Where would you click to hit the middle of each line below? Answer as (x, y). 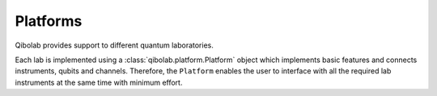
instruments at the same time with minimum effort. (99, 82)
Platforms (49, 21)
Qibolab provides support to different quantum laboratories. (114, 45)
